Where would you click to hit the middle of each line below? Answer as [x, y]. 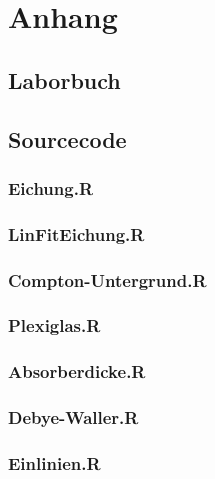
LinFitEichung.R [76, 233]
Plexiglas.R [54, 325]
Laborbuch [64, 79]
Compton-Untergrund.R [107, 279]
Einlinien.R [54, 462]
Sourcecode [67, 138]
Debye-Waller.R [73, 417]
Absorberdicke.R [77, 371]
